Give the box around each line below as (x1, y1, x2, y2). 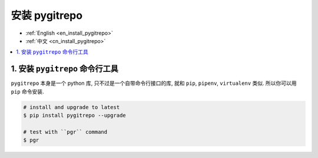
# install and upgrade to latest (23, 104, 120, 110)
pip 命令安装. (11, 88, 44, 95)
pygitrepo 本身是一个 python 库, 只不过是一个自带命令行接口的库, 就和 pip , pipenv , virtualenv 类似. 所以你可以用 (11, 80, 297, 87)
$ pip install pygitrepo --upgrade (23, 112, 126, 119)
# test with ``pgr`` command (23, 129, 108, 135)
